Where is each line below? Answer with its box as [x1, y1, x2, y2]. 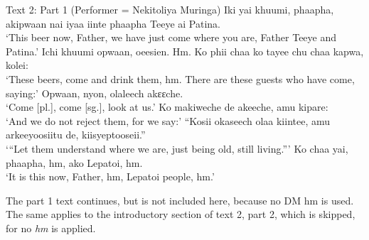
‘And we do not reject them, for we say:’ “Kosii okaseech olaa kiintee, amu [6, 113, 331, 128]
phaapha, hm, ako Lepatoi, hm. [6, 155, 143, 170]
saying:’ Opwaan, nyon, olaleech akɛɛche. [6, 85, 183, 100]
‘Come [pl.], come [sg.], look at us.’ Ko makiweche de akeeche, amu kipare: [6, 99, 328, 114]
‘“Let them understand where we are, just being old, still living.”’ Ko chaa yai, [6, 141, 348, 156]
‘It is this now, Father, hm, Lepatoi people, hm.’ [6, 169, 215, 184]
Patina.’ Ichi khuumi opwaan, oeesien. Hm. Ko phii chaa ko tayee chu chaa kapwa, [6, 43, 364, 58]
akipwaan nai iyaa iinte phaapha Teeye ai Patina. [6, 16, 220, 31]
